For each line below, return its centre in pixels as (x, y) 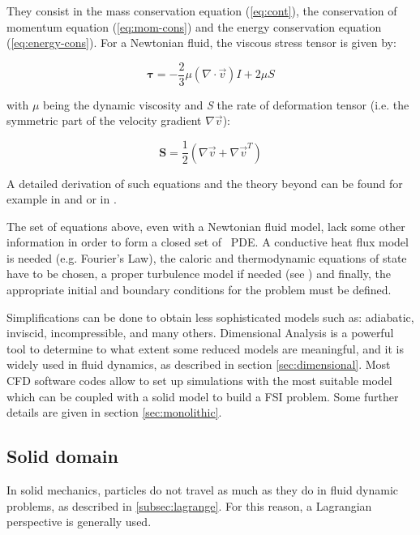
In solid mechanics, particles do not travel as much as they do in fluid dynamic (203, 490)
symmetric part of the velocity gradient (104, 120)
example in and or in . (62, 199)
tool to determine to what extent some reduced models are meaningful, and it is (205, 348)
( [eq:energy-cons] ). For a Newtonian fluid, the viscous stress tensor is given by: (201, 43)
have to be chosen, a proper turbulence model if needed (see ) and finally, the (199, 274)
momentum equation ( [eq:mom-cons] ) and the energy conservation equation (194, 26)
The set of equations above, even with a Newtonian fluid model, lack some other (206, 226)
